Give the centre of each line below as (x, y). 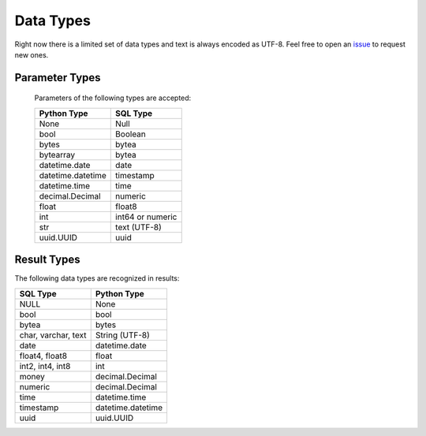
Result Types (47, 260)
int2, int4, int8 (45, 366)
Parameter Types (58, 78)
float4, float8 (43, 356)
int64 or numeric (146, 217)
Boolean (131, 134)
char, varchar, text (53, 335)
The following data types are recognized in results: (97, 278)
